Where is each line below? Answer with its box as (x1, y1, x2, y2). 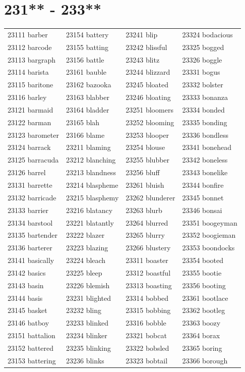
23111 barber (8, 29, 48, 39)
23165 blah (66, 117, 100, 127)
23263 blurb (126, 204, 162, 215)
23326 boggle (182, 54, 222, 65)
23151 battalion (8, 330, 55, 341)
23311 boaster (126, 255, 168, 265)
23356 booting (182, 280, 226, 290)
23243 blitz (126, 54, 160, 65)
